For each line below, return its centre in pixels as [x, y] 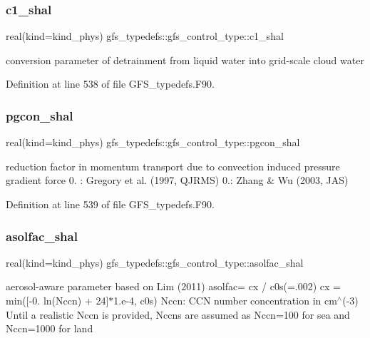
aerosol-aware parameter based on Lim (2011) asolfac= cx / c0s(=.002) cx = [173, 286]
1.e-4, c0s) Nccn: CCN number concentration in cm [225, 300]
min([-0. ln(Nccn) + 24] [57, 300]
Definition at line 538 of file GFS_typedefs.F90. [110, 84]
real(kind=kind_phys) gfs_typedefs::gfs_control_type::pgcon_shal [153, 142]
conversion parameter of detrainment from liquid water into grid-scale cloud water [185, 60]
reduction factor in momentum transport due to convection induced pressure [173, 166]
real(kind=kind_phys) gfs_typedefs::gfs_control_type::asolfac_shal [155, 262]
